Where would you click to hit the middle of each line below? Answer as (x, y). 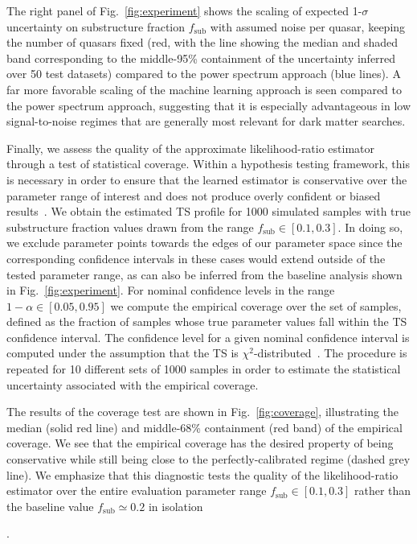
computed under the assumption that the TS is (123, 353)
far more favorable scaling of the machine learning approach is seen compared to (204, 89)
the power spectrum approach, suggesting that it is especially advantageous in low (209, 105)
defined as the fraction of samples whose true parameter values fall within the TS (207, 321)
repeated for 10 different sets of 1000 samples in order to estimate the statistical (204, 369)
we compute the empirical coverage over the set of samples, (256, 305)
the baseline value (50, 506)
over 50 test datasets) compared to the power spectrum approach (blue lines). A (204, 74)
